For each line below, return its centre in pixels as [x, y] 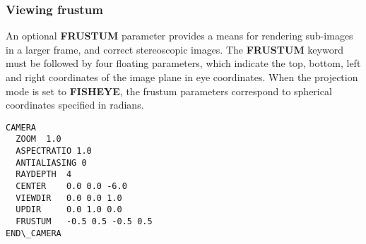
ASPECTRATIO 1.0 [54, 151]
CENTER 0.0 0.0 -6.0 [71, 187]
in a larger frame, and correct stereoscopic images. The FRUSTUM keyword [175, 49]
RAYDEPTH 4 [44, 175]
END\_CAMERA [34, 233]
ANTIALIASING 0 [51, 163]
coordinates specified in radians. [75, 105]
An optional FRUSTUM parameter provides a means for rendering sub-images [179, 36]
